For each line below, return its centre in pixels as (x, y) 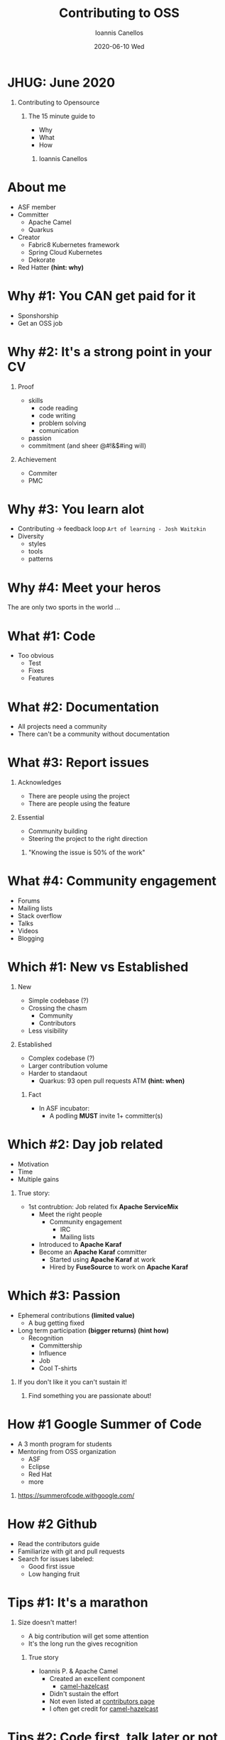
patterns (40, 559)
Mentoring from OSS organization (67, 1451)
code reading (58, 408)
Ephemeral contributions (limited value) (76, 1315)
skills (36, 400)
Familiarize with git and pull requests (71, 1551)
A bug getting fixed (56, 1323)
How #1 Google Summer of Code (105, 1425)
